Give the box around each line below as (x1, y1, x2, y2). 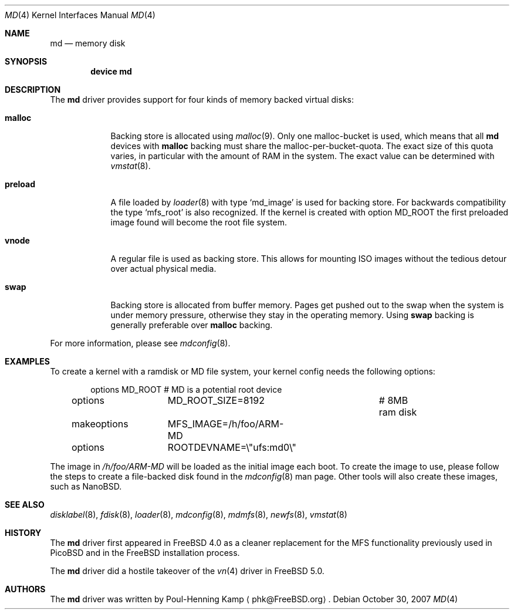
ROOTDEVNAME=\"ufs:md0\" (167, 441, 296, 453)
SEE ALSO (5, 500, 45, 510)
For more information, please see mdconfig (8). (50, 338, 231, 348)
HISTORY (5, 528, 42, 538)
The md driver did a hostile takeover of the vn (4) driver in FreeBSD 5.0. (50, 566, 324, 576)
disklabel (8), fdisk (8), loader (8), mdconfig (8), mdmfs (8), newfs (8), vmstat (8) (50, 510, 347, 519)
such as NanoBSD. (50, 481, 122, 491)
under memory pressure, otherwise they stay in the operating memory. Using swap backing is (110, 310, 474, 320)
